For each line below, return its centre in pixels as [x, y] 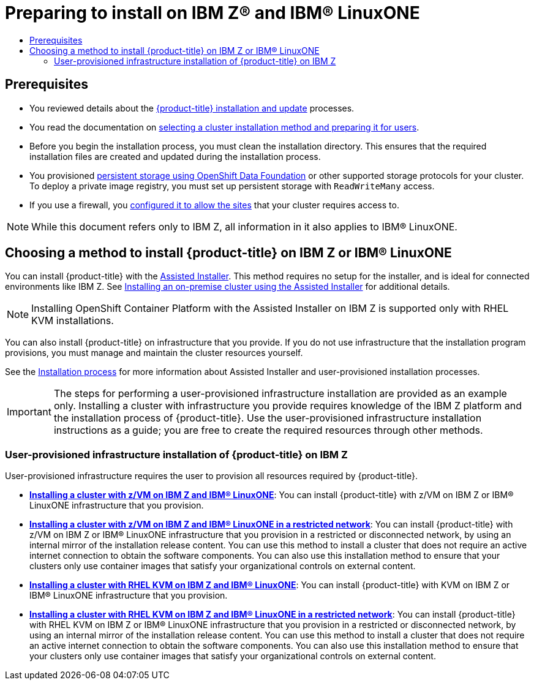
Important [29, 412]
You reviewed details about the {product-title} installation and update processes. [192, 108]
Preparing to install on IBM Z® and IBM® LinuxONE [212, 13]
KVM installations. [73, 321]
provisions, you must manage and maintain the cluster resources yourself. [154, 353]
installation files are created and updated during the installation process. [175, 156]
